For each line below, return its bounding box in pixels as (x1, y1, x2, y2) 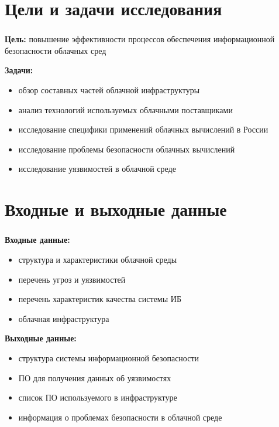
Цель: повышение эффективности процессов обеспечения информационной (5, 33, 275, 45)
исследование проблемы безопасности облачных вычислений (18, 143, 235, 155)
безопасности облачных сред (5, 44, 106, 56)
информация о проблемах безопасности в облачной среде (18, 411, 222, 423)
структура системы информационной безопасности (18, 351, 199, 364)
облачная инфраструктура (18, 312, 109, 324)
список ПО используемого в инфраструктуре (18, 391, 177, 404)
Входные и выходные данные (5, 197, 227, 221)
